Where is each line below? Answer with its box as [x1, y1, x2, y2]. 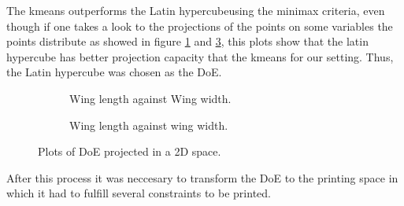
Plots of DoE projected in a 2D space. [38, 143, 221, 160]
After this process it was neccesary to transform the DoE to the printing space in [6, 169, 398, 186]
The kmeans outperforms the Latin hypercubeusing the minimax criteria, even [6, 2, 385, 18]
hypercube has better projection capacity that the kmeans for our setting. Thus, [6, 48, 394, 64]
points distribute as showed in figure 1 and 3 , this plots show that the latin [6, 33, 369, 50]
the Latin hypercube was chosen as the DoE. [6, 64, 222, 80]
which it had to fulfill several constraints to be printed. [6, 185, 271, 201]
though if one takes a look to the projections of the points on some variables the [6, 17, 393, 34]
